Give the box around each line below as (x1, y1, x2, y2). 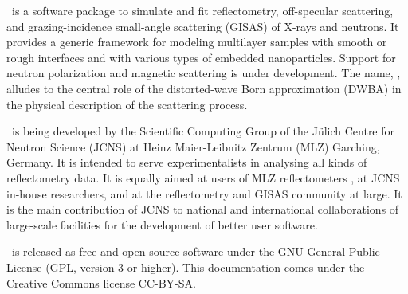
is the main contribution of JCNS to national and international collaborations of (6, 201, 399, 218)
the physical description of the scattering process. (6, 96, 248, 112)
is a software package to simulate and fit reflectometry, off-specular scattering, (11, 2, 394, 18)
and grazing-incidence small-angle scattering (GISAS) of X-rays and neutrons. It (6, 18, 399, 34)
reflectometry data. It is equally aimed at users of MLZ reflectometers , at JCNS (6, 169, 400, 186)
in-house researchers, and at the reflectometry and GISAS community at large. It (6, 185, 402, 202)
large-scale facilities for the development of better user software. (6, 216, 318, 233)
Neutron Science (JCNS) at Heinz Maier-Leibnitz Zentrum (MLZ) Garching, (6, 138, 380, 155)
